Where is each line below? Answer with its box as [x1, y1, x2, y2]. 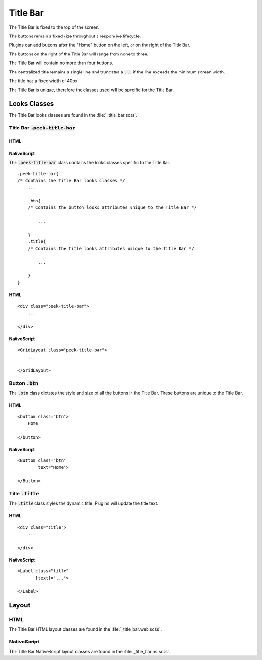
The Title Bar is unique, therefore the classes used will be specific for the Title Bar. [9, 87, 174, 92]
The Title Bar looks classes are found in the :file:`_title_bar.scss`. [9, 112, 138, 118]
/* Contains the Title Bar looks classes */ [17, 178, 126, 183]
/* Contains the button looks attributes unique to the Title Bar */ [27, 205, 197, 210]
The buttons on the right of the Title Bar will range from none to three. [9, 51, 148, 57]
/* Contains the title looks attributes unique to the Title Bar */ [27, 246, 194, 251]
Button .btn [9, 380, 39, 386]
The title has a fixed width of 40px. [9, 78, 79, 84]
